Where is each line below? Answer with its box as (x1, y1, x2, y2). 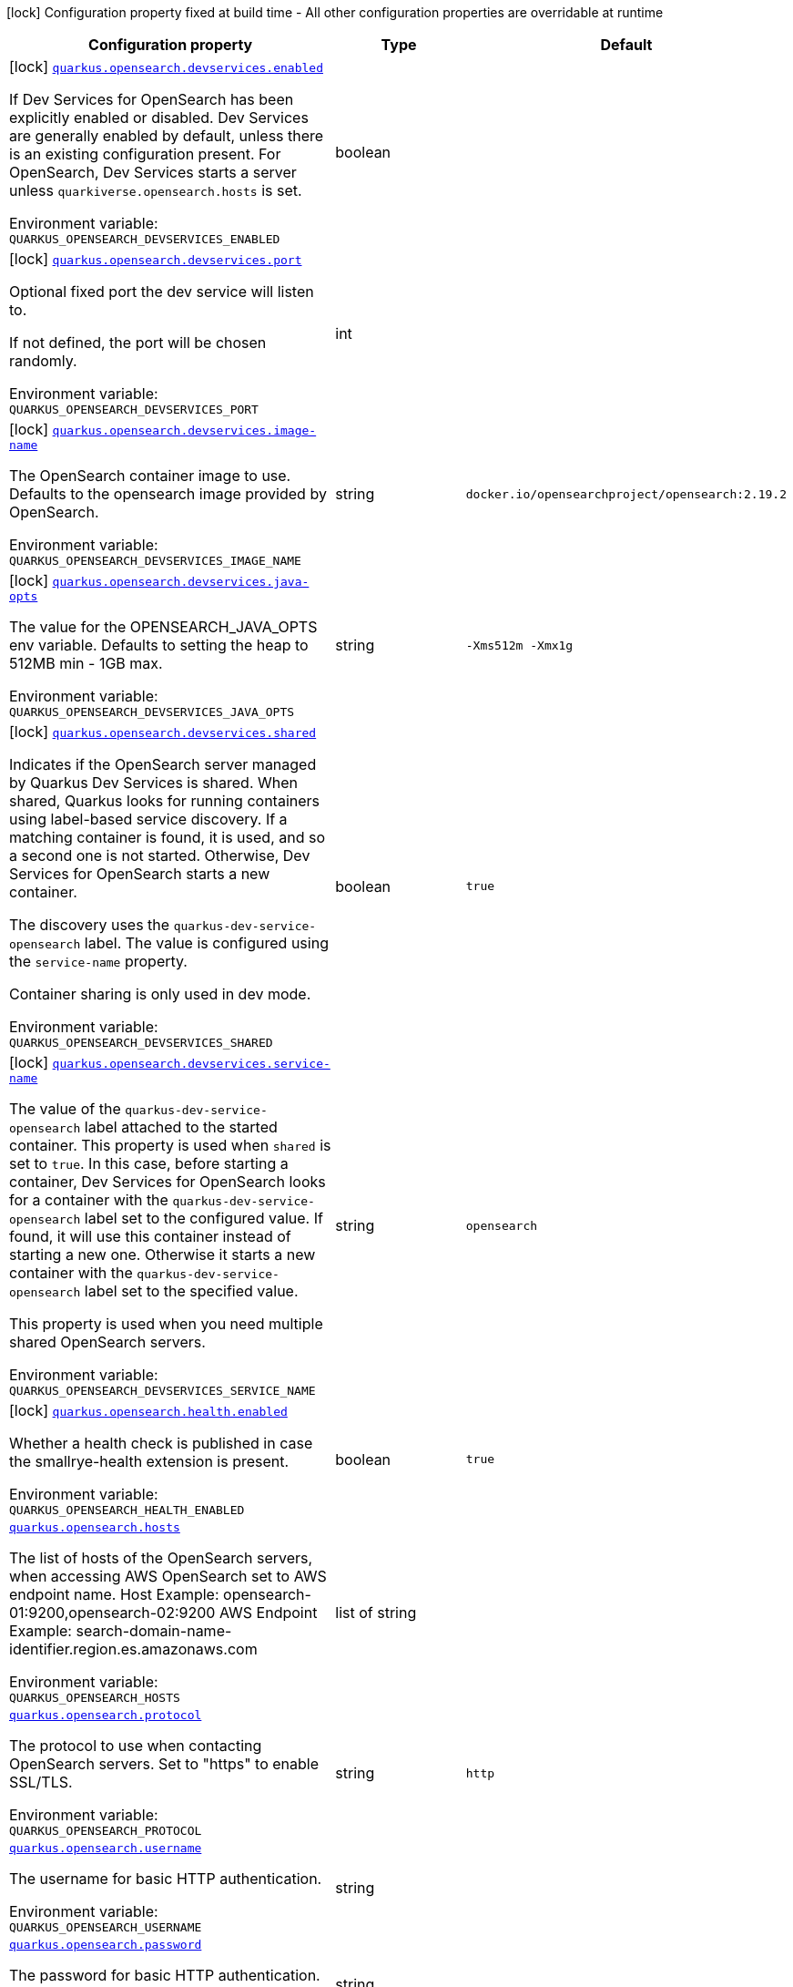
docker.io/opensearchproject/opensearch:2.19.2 (465, 487, 787, 501)
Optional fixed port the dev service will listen (9, 282, 314, 301)
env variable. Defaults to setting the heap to (9, 636, 309, 654)
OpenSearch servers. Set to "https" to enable (9, 1755, 320, 1773)
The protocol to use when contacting (9, 1736, 262, 1755)
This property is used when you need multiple (9, 1315, 323, 1333)
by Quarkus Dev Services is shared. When (9, 773, 299, 792)
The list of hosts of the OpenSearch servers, (9, 1549, 313, 1567)
